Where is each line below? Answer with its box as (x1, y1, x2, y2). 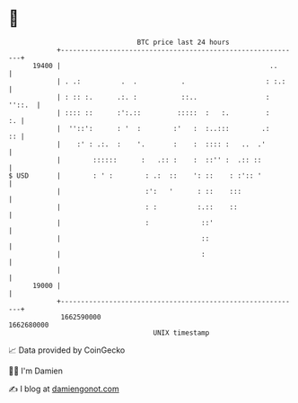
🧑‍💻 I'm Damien (8, 365, 64, 376)
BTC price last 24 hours (136, 38, 230, 47)
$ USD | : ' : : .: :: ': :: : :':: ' (8, 171, 262, 180)
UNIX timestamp (153, 328, 210, 337)
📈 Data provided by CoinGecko (8, 345, 126, 355)
